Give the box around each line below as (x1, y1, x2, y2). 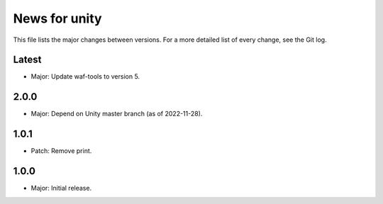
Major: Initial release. (30, 184, 92, 193)
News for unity (13, 11, 102, 26)
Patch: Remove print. (30, 147, 92, 155)
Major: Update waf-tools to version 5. (30, 72, 140, 81)
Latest (13, 54, 42, 66)
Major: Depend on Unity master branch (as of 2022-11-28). (30, 110, 203, 118)
